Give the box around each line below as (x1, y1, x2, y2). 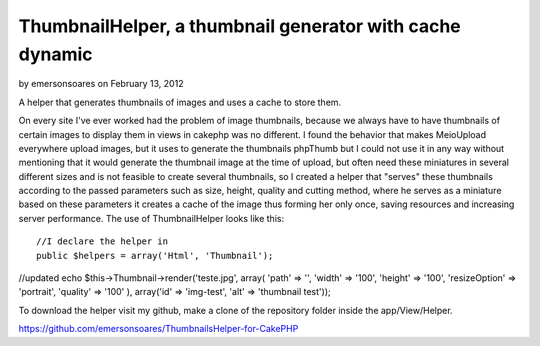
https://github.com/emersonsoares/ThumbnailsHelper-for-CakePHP (18, 323, 299, 335)
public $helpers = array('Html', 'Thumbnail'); (36, 250, 274, 261)
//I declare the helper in (36, 236, 169, 247)
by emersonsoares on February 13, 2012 (18, 78, 184, 90)
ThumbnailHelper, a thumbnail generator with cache (18, 15, 461, 37)
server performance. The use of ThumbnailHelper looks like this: (18, 212, 285, 224)
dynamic (18, 43, 94, 65)
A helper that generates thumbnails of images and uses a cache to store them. (18, 96, 342, 108)
